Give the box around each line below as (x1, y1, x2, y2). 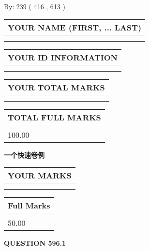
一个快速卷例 (4, 149, 45, 160)
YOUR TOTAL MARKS (8, 81, 105, 93)
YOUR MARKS (8, 170, 72, 181)
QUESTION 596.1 (4, 238, 66, 248)
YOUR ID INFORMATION (8, 51, 118, 63)
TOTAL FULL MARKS (8, 111, 101, 123)
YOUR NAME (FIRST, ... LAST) (8, 21, 142, 33)
